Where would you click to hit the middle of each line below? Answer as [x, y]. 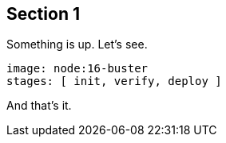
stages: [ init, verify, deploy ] [114, 81]
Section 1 [43, 14]
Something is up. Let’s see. [77, 44]
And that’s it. [39, 106]
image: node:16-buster [77, 69]
